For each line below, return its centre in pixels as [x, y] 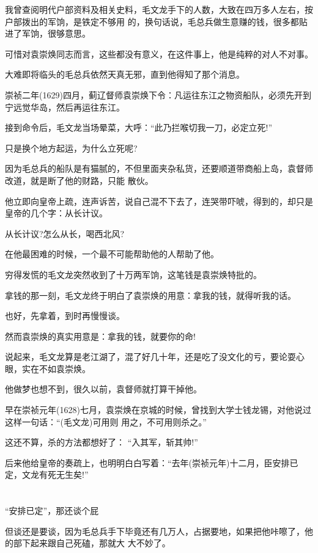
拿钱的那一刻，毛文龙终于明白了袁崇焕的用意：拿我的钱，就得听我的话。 [150, 295]
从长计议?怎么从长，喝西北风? [65, 233]
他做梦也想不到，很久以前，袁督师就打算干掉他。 [103, 389]
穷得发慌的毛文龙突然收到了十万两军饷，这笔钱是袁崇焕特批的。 [133, 274]
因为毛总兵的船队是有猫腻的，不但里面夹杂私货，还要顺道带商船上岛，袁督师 [159, 168]
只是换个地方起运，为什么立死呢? [71, 148]
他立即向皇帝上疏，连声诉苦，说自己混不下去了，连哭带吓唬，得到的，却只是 [159, 201]
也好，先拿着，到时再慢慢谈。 [65, 316]
